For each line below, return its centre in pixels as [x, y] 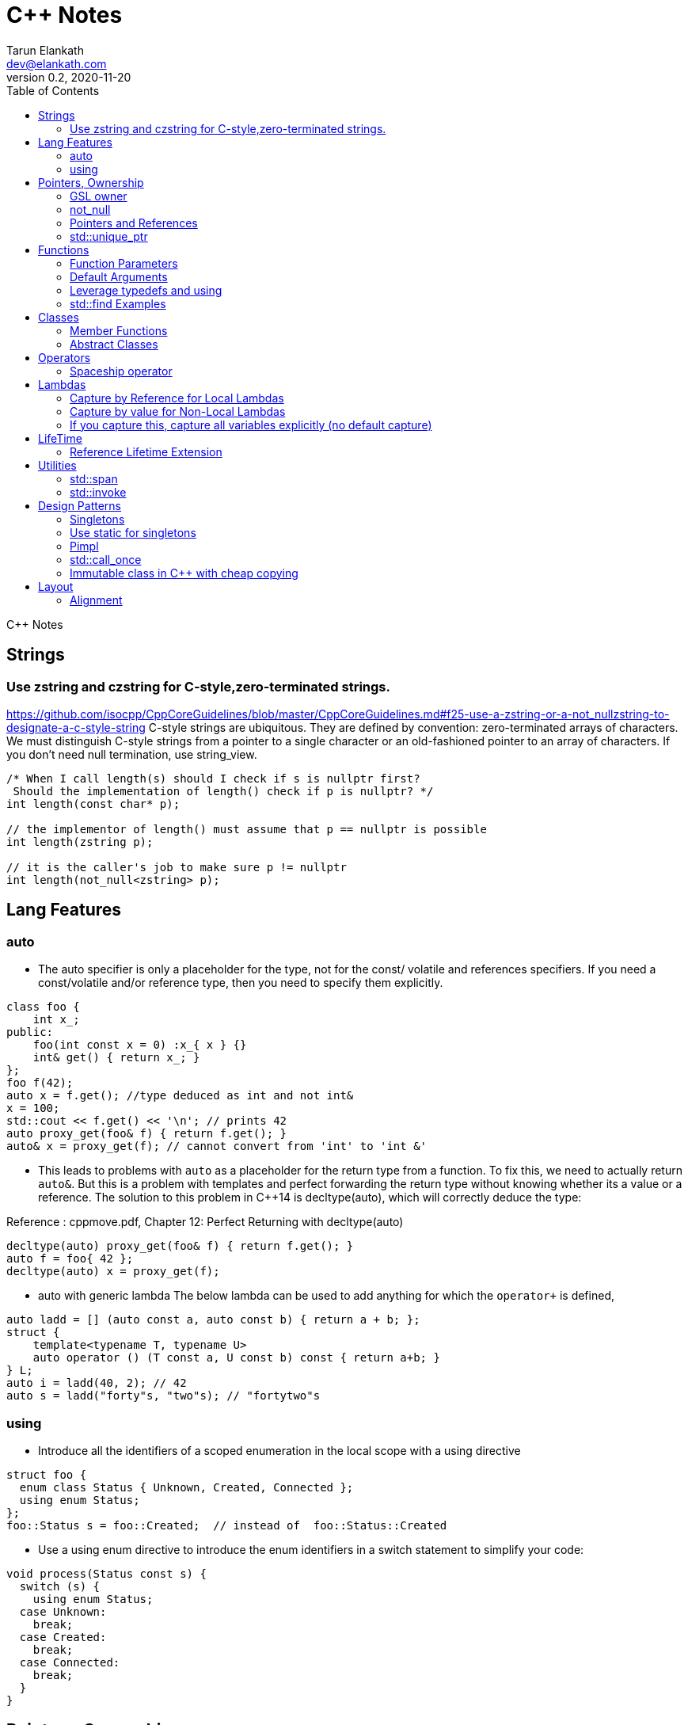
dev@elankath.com [57, 63]
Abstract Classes [114, 344]
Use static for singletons [133, 532]
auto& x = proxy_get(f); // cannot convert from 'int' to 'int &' [217, 1146]
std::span [94, 478]
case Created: [63, 1637]
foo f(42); [40, 1083]
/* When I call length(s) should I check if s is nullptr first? [213, 778]
